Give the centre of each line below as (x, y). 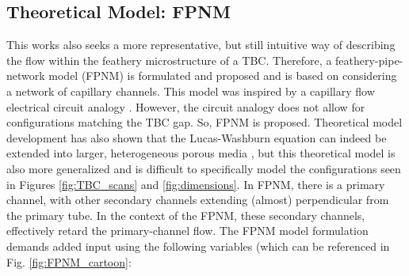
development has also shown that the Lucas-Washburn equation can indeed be (197, 137)
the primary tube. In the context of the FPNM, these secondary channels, (186, 215)
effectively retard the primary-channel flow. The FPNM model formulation (187, 231)
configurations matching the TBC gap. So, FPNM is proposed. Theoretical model (204, 122)
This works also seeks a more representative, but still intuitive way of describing (201, 45)
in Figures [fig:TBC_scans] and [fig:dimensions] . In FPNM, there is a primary (196, 184)
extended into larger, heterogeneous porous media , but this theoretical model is (201, 153)
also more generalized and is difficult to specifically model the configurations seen (204, 168)
